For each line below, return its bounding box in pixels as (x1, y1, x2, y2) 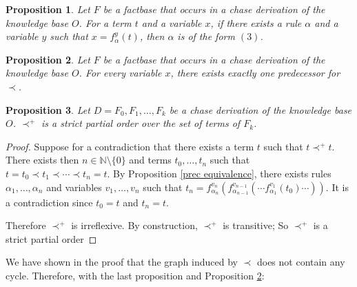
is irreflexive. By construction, (71, 218, 198, 232)
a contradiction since (6, 195, 93, 209)
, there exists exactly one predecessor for (170, 66, 340, 80)
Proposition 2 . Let (6, 52, 90, 66)
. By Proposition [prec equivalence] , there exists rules (107, 166, 331, 180)
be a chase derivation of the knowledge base (169, 102, 352, 117)
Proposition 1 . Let (6, 2, 90, 16)
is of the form (177, 29, 235, 43)
